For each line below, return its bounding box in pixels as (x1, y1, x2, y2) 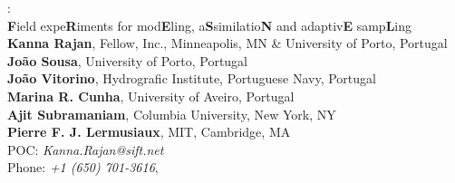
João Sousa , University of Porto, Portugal (7, 51, 248, 70)
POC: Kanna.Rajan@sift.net (7, 140, 164, 159)
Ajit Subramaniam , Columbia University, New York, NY (7, 104, 336, 123)
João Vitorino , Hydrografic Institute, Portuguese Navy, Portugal (7, 69, 376, 88)
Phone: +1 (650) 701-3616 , (7, 158, 159, 177)
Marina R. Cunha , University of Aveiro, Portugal (7, 86, 295, 105)
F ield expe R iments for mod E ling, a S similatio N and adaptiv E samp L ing (7, 15, 412, 34)
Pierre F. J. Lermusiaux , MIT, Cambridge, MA (7, 122, 291, 141)
